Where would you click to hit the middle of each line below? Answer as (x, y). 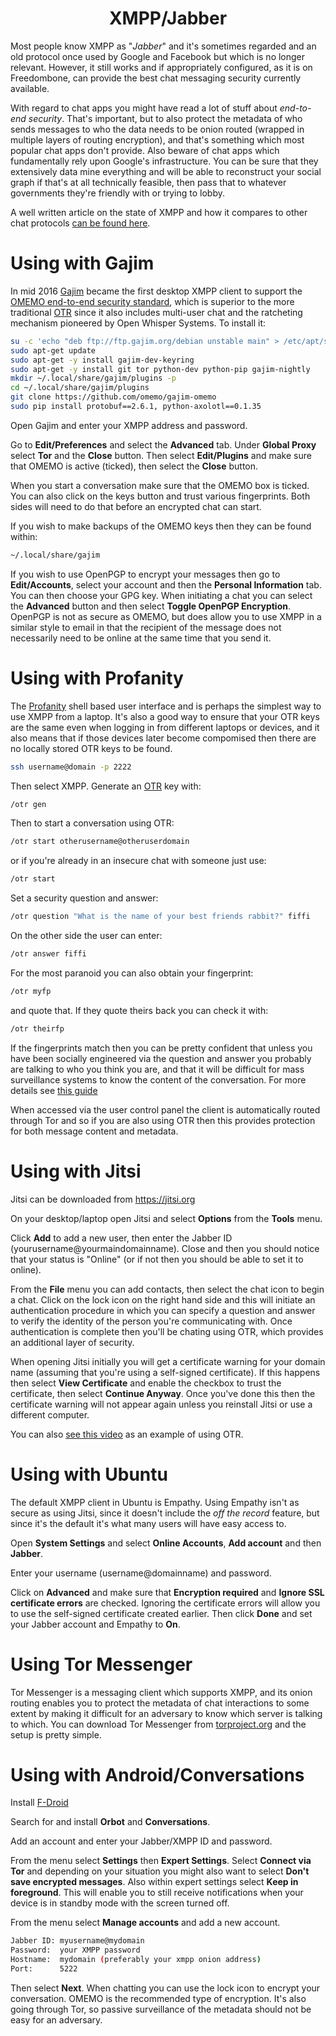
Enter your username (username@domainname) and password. (141, 1573)
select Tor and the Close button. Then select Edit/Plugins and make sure (161, 455)
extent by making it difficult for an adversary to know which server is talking (166, 1713)
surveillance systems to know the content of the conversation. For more (158, 1079)
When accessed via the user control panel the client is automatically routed (165, 1109)
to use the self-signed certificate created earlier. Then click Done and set (161, 1613)
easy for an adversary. (56, 2019)
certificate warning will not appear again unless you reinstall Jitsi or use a (161, 1404)
